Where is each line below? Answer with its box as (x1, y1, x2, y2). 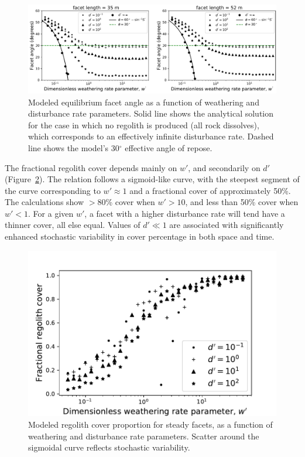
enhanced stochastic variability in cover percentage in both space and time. (5, 230, 275, 243)
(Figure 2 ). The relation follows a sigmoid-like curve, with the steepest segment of (5, 173, 300, 185)
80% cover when (97, 196, 155, 208)
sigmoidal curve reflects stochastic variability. (28, 441, 190, 453)
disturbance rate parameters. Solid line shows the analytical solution (28, 107, 274, 120)
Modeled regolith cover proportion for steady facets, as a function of (28, 418, 273, 430)
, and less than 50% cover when (185, 196, 299, 208)
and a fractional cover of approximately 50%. (129, 184, 291, 196)
